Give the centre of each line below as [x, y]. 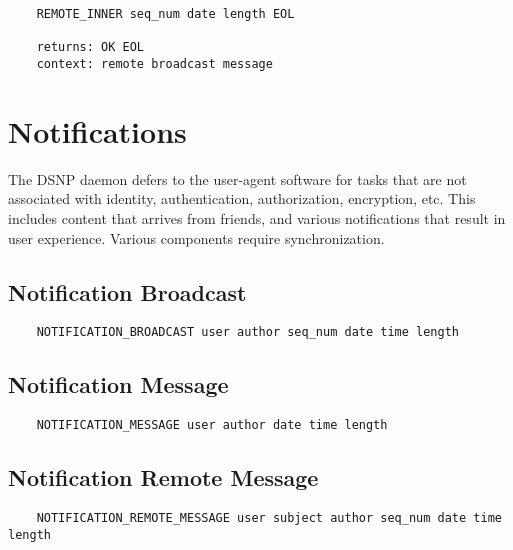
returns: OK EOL [90, 47]
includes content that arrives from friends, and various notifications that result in [257, 217]
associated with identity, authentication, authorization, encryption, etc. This [242, 198]
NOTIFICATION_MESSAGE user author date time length [212, 425]
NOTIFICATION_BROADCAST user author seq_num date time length [248, 332]
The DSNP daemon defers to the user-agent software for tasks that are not [237, 178]
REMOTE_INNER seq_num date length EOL [165, 14]
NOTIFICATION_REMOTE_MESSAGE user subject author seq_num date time [269, 518]
